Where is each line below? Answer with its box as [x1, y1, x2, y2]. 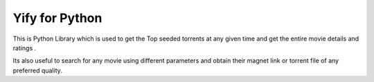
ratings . [12, 43, 37, 52]
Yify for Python [12, 10, 103, 25]
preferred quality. [12, 66, 62, 74]
